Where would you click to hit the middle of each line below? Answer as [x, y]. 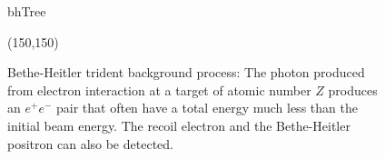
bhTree [27, 11]
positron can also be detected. [90, 143]
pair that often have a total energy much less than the [207, 108]
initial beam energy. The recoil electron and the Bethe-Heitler [179, 125]
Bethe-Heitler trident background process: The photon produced [186, 72]
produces [353, 89]
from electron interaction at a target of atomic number [159, 89]
